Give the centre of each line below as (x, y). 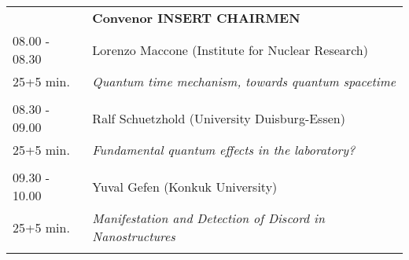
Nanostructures (134, 236)
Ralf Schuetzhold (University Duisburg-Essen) (219, 118)
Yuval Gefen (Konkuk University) (185, 186)
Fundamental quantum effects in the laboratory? (224, 150)
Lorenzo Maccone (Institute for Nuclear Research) (230, 49)
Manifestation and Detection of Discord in (208, 218)
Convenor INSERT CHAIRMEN (196, 18)
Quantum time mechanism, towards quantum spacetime (244, 81)
